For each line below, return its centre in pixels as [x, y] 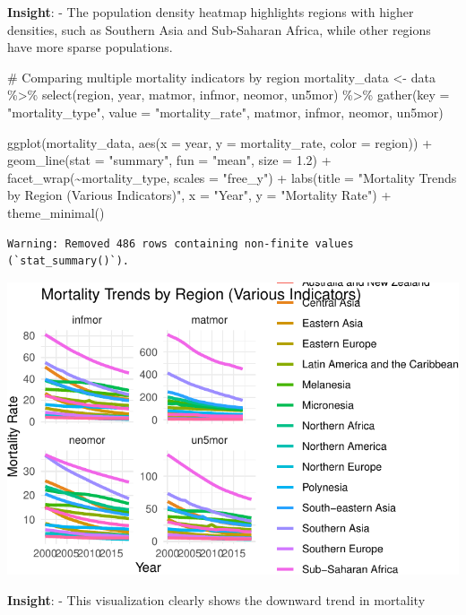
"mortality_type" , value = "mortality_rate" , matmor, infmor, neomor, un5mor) [225, 112]
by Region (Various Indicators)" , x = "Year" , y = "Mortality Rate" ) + [199, 195]
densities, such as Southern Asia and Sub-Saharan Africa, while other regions [219, 29]
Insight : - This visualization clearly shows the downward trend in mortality [216, 599]
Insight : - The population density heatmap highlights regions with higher [211, 12]
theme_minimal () [56, 212]
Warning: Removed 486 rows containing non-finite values [181, 243]
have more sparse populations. [90, 47]
